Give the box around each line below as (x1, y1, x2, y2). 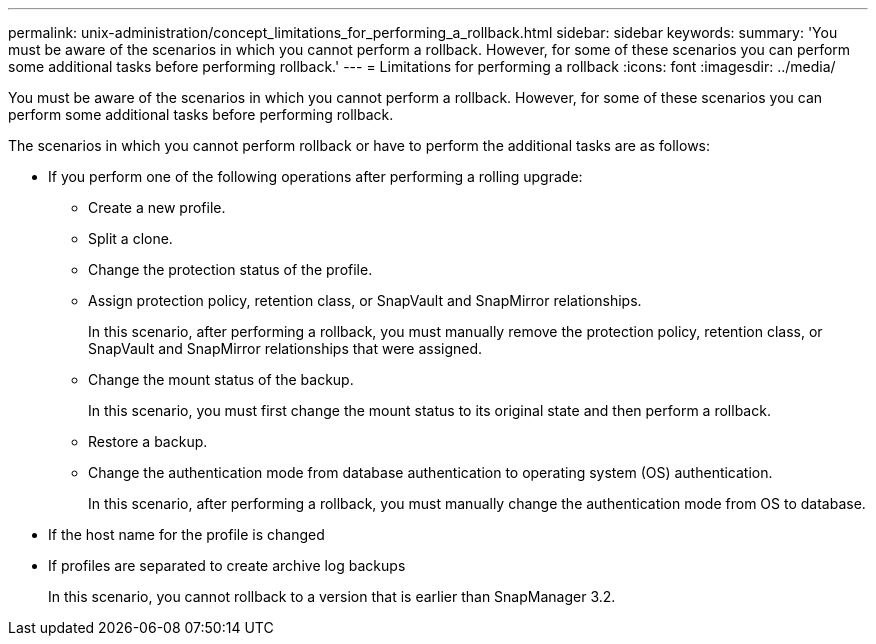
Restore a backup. (88, 433, 208, 450)
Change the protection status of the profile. (88, 261, 373, 278)
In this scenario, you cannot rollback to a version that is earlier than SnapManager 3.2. (48, 588, 616, 605)
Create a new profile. (88, 199, 226, 216)
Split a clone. (88, 230, 173, 247)
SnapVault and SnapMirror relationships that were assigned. (88, 340, 483, 357)
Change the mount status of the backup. (88, 371, 354, 388)
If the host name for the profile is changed (48, 526, 325, 543)
